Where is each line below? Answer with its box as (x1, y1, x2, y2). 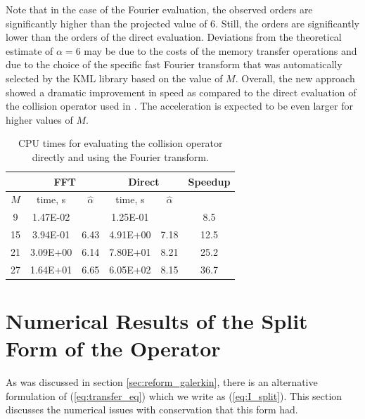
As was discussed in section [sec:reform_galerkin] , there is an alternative (6, 375, 318, 389)
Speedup (188, 174, 231, 188)
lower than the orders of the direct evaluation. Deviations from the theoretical (6, 30, 342, 44)
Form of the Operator (6, 334, 221, 363)
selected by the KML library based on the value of (6, 70, 223, 85)
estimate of (6, 43, 53, 58)
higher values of (6, 112, 73, 127)
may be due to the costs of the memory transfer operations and (84, 43, 357, 58)
